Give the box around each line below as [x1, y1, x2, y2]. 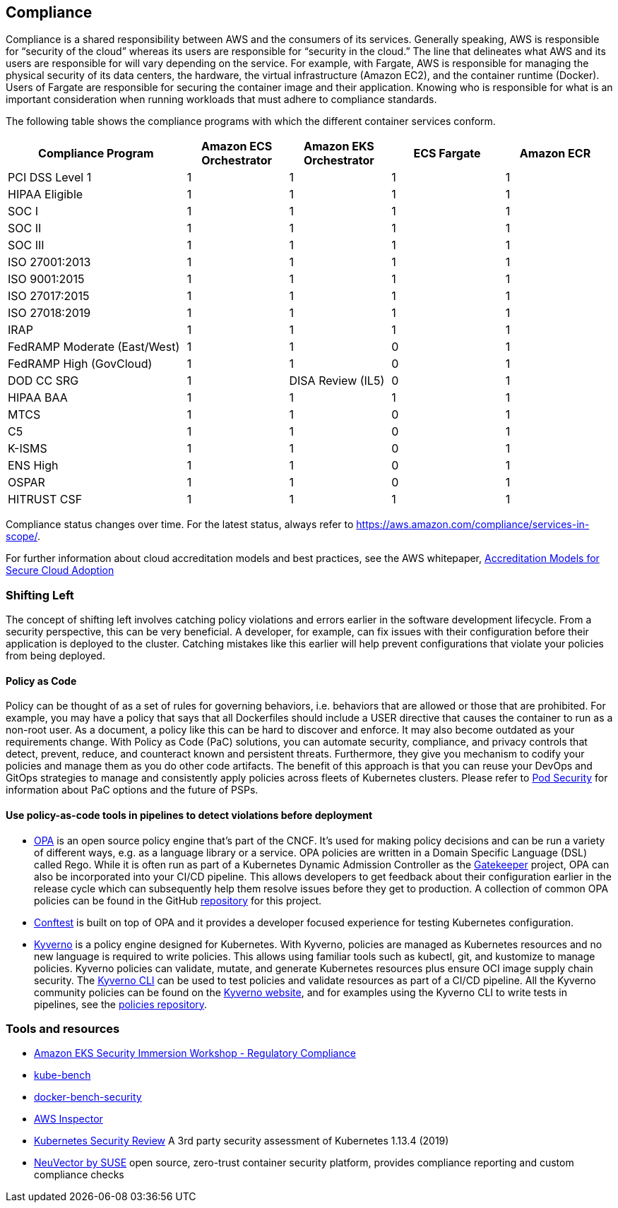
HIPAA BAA [8, 390, 68, 405]
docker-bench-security [34, 1091, 142, 1104]
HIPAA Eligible [8, 187, 83, 202]
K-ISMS [8, 441, 47, 456]
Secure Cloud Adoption [6, 564, 114, 577]
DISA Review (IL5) [289, 373, 385, 388]
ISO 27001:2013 [8, 255, 91, 270]
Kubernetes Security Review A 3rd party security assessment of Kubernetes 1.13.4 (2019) [34, 1135, 449, 1147]
